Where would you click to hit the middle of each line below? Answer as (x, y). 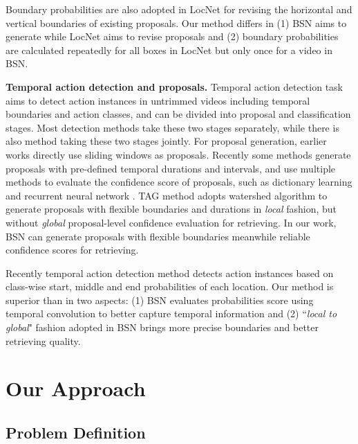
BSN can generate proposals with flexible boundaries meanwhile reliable (158, 236)
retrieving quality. (43, 340)
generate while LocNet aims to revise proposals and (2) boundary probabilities (172, 36)
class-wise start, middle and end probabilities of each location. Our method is (170, 286)
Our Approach (76, 388)
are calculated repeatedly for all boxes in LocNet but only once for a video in (169, 50)
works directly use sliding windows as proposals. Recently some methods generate (178, 154)
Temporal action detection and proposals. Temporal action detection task (174, 86)
